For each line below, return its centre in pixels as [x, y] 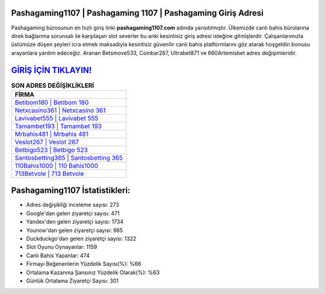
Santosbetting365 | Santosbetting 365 [69, 158]
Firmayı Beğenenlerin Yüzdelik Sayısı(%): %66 [84, 264]
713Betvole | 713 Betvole [49, 174]
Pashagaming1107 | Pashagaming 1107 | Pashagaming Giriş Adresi [138, 13]
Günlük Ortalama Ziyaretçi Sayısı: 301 [72, 281]
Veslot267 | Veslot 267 [47, 142]
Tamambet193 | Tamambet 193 [58, 126]
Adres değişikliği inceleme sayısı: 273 [73, 205]
